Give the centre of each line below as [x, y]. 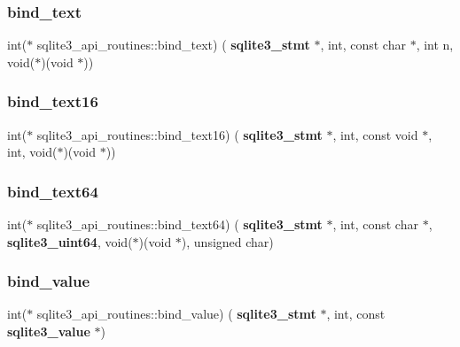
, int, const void [375, 134]
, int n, [435, 45]
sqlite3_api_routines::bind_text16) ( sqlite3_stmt [179, 134]
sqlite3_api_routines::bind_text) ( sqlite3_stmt [173, 45]
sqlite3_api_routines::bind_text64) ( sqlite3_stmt [179, 224]
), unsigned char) [227, 241]
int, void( [32, 152]
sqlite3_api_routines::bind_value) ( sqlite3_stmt [176, 314]
